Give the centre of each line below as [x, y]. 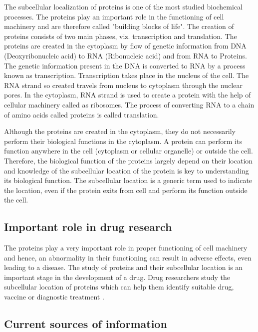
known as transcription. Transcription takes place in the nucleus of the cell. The [127, 75]
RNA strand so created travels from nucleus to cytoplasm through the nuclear [123, 85]
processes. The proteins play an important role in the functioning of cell [114, 16]
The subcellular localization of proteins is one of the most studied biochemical [124, 6]
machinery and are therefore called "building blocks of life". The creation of [119, 26]
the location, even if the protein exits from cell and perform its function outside [126, 190]
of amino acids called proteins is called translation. [82, 114]
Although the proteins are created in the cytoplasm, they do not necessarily [120, 131]
